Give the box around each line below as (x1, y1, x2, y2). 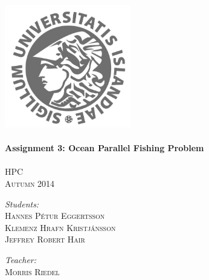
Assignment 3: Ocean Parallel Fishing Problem (5, 142, 204, 154)
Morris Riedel (5, 265, 60, 278)
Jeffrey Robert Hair (5, 233, 85, 246)
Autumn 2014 (5, 177, 55, 189)
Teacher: (5, 253, 37, 265)
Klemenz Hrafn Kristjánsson (5, 221, 116, 233)
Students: (5, 197, 39, 210)
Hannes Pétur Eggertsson (5, 209, 105, 222)
